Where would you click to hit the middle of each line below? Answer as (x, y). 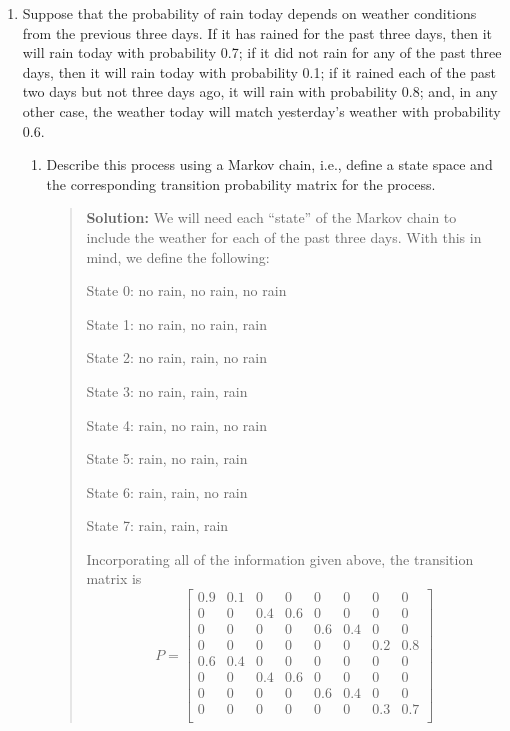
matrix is (114, 578)
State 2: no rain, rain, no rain (176, 357)
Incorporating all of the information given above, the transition (280, 558)
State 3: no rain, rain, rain (167, 390)
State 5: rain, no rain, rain (167, 458)
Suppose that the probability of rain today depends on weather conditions (249, 13)
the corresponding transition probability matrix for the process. (241, 183)
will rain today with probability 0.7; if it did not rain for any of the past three (262, 52)
